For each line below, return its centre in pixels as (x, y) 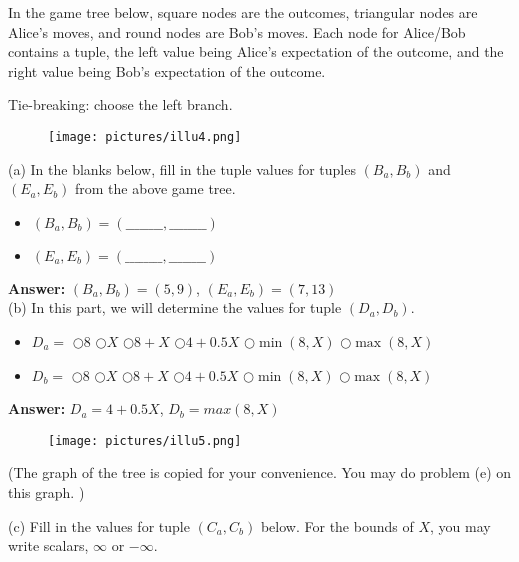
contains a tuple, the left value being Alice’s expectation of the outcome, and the (256, 51)
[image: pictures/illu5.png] (145, 440)
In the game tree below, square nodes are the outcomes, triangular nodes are (243, 12)
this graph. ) (46, 492)
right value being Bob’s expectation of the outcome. (167, 70)
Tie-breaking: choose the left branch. (120, 104)
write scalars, (48, 545)
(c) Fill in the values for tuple (99, 525)
